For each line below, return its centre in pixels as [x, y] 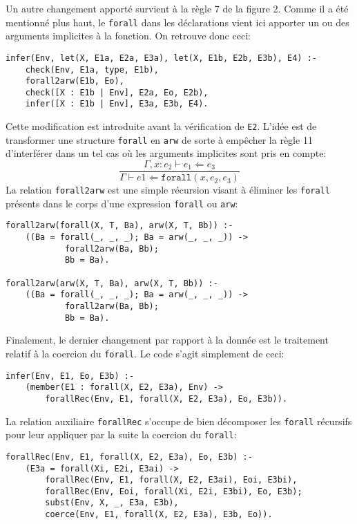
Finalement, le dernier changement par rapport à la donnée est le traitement [167, 340]
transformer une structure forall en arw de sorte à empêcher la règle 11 [159, 139]
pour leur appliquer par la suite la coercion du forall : [121, 434]
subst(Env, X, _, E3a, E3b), [112, 503]
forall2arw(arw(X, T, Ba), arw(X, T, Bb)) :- [112, 283]
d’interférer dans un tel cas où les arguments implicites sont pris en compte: [166, 153]
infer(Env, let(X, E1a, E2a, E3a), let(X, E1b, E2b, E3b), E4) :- [162, 58]
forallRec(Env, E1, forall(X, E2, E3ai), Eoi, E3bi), [171, 480]
